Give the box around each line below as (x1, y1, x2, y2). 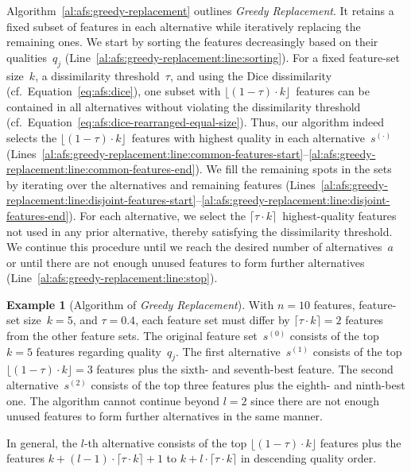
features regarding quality (36, 342, 161, 359)
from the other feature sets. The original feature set (6, 327, 258, 344)
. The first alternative (176, 342, 281, 359)
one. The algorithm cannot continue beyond (6, 392, 220, 408)
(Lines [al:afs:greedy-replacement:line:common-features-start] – (6, 145, 309, 161)
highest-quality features (282, 207, 397, 223)
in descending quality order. (240, 450, 377, 466)
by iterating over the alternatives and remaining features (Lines (6, 176, 316, 192)
